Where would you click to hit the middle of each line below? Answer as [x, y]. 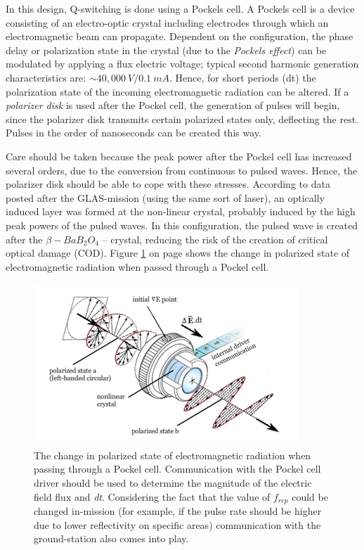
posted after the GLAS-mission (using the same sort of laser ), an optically [165, 197]
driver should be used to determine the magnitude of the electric [173, 483]
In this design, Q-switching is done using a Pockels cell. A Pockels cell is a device [180, 8]
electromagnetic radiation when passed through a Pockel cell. [137, 266]
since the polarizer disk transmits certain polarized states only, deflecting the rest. [182, 119]
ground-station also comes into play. [111, 538]
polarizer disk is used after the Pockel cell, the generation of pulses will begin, [173, 105]
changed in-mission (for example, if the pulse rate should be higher [178, 511]
